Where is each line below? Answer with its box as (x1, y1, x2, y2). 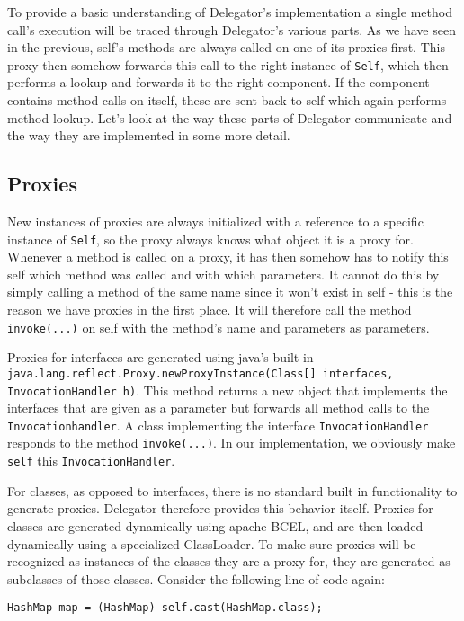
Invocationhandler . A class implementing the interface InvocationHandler (7, 415, 429, 434)
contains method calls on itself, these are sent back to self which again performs (7, 91, 447, 110)
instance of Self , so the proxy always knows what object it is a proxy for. (7, 229, 414, 248)
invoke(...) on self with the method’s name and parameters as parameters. (7, 317, 430, 336)
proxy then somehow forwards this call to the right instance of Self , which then (7, 55, 449, 74)
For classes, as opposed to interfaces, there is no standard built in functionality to (7, 481, 458, 500)
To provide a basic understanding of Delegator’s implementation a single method (7, 3, 452, 21)
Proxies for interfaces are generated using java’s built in (7, 348, 314, 367)
